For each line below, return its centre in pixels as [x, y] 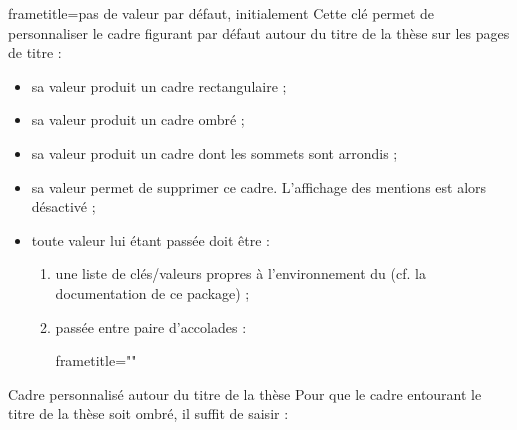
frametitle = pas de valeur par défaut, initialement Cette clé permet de [221, 13]
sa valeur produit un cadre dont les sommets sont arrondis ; [214, 152]
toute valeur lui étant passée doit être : [151, 239]
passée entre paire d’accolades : [151, 326]
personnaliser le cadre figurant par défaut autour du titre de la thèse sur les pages [259, 32]
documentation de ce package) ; [152, 292]
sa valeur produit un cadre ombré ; [138, 119]
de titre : [35, 52]
